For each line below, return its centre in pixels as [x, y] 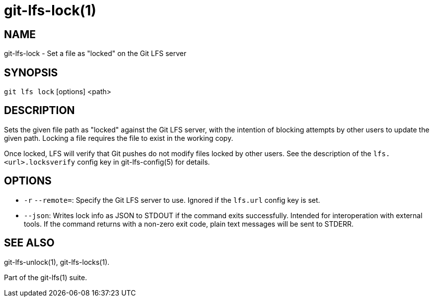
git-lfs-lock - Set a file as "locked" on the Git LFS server [95, 54]
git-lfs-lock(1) [50, 10]
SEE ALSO [29, 243]
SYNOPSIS [31, 72]
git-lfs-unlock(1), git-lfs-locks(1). [57, 262]
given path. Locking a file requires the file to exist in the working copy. [119, 138]
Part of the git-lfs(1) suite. [46, 277]
